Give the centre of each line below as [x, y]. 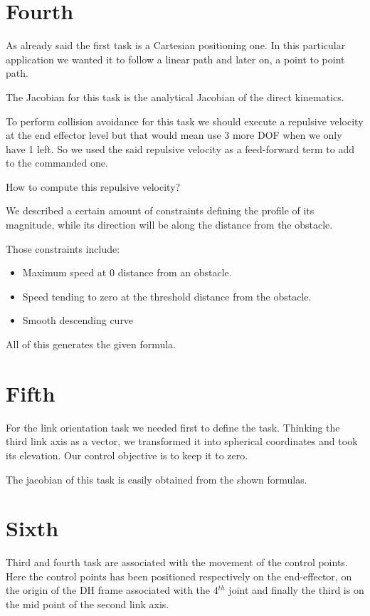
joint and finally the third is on [296, 590]
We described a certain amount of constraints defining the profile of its [160, 210]
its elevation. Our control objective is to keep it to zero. [127, 455]
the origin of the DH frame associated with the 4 [112, 590]
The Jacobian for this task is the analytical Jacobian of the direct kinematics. [175, 96]
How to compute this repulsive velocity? [93, 186]
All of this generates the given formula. [91, 344]
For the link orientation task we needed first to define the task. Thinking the [173, 427]
